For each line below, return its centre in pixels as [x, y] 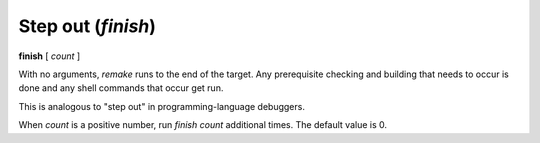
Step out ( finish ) [87, 26]
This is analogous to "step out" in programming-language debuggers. [161, 106]
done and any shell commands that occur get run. [121, 88]
